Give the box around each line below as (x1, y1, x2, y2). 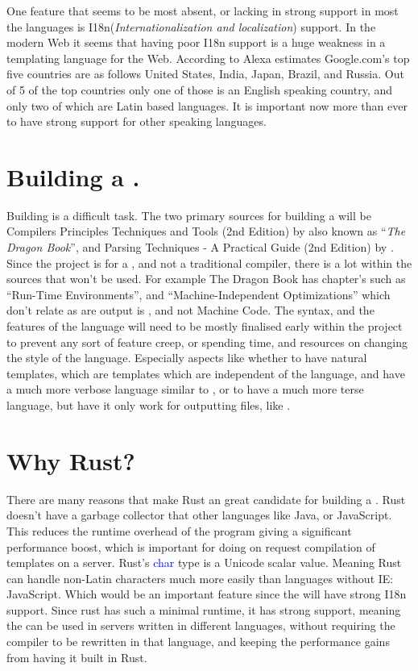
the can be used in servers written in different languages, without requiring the (6, 617, 395, 634)
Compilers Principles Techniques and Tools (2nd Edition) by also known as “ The (6, 223, 406, 240)
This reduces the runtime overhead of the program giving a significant (6, 522, 352, 539)
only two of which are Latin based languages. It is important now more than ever (6, 97, 408, 114)
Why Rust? (6, 444, 135, 477)
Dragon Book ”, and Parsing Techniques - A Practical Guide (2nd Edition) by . (6, 239, 394, 256)
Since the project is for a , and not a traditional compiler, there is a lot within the (6, 254, 412, 271)
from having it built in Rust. (6, 648, 147, 665)
